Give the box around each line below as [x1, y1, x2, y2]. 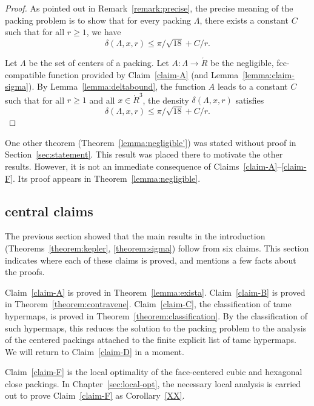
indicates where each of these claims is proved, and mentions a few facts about [5, 253, 296, 266]
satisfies [235, 93, 264, 106]
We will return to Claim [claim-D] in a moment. [5, 345, 184, 358]
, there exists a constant [199, 13, 289, 26]
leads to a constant [217, 80, 288, 93]
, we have [86, 25, 121, 38]
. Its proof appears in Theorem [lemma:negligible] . [13, 171, 201, 184]
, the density [142, 93, 189, 106]
